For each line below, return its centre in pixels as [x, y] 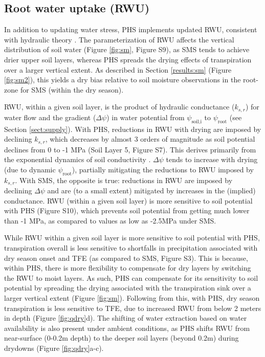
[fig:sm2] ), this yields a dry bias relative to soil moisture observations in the [123, 80]
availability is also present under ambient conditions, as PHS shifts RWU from [127, 328]
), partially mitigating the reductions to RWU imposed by [163, 169]
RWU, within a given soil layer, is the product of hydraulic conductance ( [119, 107]
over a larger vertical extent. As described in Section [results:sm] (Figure [118, 69]
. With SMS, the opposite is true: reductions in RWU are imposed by [124, 180]
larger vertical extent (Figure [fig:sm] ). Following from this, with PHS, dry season [132, 298]
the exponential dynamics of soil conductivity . [78, 159]
